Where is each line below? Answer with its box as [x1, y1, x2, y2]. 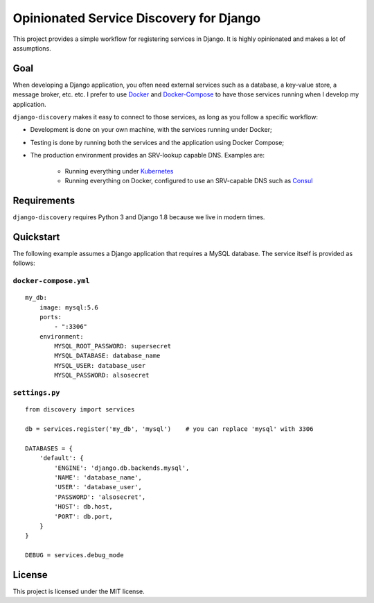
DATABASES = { [25, 444, 73, 452]
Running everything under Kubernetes [64, 167, 174, 175]
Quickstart [12, 231, 60, 243]
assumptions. [12, 44, 51, 52]
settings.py [12, 389, 60, 398]
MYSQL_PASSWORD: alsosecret [54, 371, 150, 380]
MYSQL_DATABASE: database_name [54, 352, 161, 360]
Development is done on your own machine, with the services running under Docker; [30, 126, 273, 134]
